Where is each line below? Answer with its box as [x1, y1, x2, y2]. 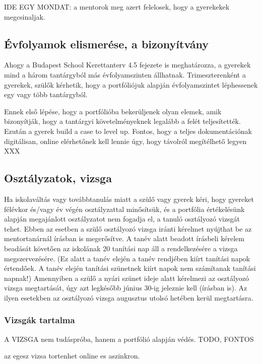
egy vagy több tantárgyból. [4, 89, 88, 100]
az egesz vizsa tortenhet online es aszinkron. [4, 350, 140, 361]
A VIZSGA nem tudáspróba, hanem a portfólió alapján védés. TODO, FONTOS [4, 333, 254, 344]
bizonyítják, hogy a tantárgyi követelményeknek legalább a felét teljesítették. [4, 116, 241, 126]
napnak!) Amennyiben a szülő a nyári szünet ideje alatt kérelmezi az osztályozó [4, 272, 249, 283]
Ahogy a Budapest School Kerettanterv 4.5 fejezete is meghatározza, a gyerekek [4, 59, 251, 70]
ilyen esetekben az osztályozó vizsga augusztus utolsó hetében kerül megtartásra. [4, 292, 253, 303]
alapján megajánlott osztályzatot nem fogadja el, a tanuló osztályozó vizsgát [4, 213, 240, 224]
